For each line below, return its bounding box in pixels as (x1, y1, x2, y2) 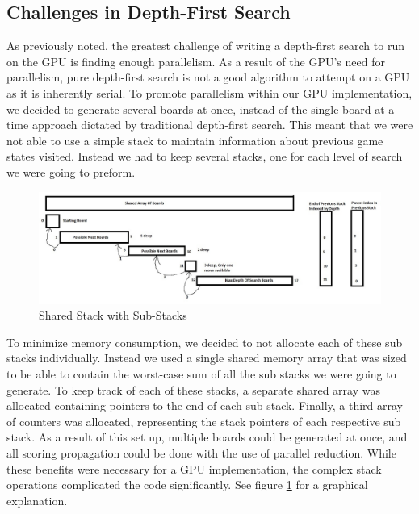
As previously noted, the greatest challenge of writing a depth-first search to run (6, 37, 404, 54)
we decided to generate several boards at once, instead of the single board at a (6, 100, 395, 117)
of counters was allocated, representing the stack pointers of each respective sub (6, 412, 401, 429)
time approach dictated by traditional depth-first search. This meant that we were (6, 116, 413, 133)
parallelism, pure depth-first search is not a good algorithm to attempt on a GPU (6, 69, 410, 86)
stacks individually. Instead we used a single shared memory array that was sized (6, 349, 407, 366)
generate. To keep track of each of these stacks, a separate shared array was (6, 381, 380, 398)
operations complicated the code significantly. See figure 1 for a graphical (6, 476, 368, 493)
